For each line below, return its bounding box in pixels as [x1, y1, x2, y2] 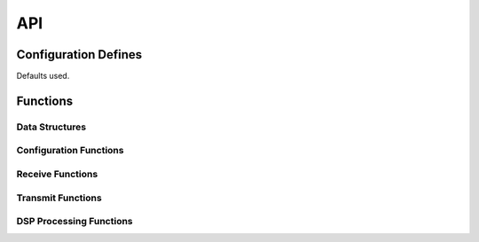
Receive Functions [16, 168, 98, 180]
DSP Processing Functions [16, 215, 133, 228]
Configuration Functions [16, 144, 124, 157]
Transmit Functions [16, 191, 102, 204]
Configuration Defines [16, 47, 143, 62]
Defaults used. [16, 71, 70, 82]
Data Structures [16, 121, 87, 133]
